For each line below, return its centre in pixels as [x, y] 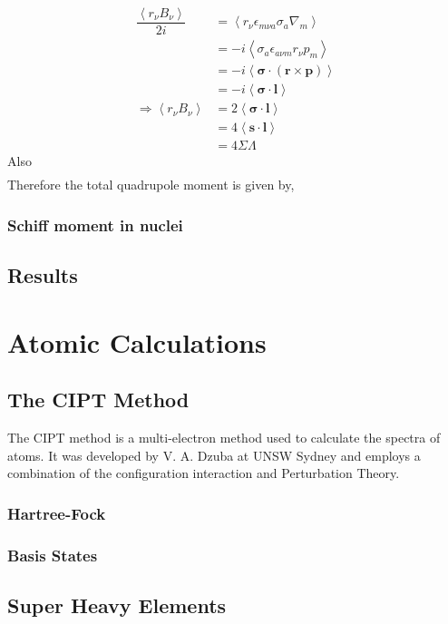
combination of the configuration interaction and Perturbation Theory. [204, 473]
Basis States [53, 555]
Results [43, 275]
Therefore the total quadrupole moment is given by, [151, 185]
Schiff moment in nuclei [95, 224]
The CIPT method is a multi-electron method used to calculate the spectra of [224, 438]
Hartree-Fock [57, 513]
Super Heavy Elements [117, 605]
